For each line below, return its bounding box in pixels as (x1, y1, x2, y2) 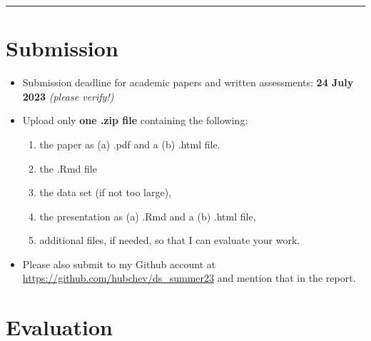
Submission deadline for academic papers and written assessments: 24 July (22, 75, 354, 90)
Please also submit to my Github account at (22, 256, 216, 271)
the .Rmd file (39, 161, 97, 175)
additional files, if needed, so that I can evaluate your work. (39, 233, 300, 248)
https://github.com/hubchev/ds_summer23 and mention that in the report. (22, 270, 356, 285)
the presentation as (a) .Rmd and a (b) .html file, (39, 208, 256, 223)
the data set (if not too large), (39, 185, 172, 200)
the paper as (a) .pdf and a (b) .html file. (39, 136, 220, 151)
